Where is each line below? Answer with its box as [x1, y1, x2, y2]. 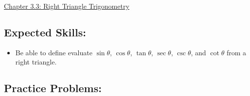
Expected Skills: [4, 24, 86, 39]
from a [226, 47, 247, 57]
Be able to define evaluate [15, 47, 92, 57]
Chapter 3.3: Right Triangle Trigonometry [4, 1, 129, 11]
